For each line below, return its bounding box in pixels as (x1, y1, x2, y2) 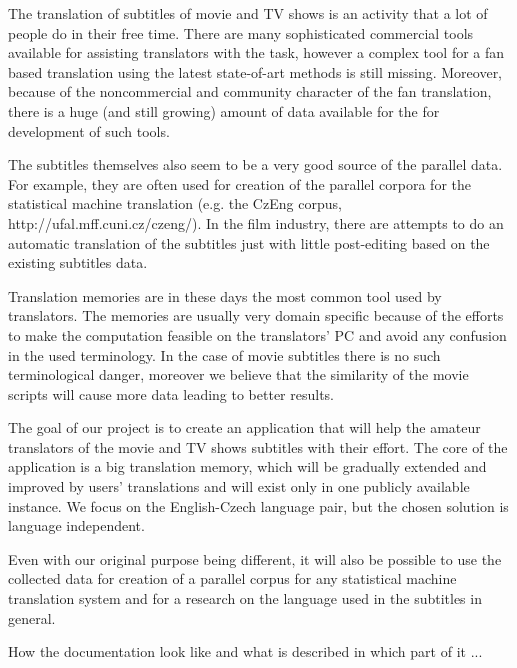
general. (8, 607, 56, 628)
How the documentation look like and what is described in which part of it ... (8, 641, 483, 662)
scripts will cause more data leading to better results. (8, 383, 335, 404)
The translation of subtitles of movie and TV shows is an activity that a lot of (8, 3, 488, 23)
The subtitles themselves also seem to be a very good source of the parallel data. (8, 154, 503, 175)
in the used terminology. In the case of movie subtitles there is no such (8, 344, 441, 365)
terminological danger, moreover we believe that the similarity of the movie (8, 364, 469, 385)
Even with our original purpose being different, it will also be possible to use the (8, 548, 502, 569)
